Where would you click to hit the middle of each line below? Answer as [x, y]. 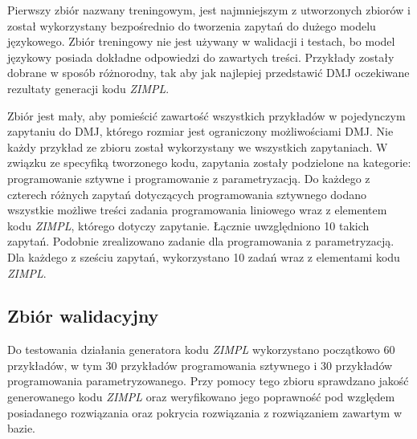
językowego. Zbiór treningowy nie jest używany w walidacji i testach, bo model [201, 41]
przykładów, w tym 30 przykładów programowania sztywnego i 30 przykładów [200, 365]
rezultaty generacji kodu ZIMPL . [88, 88]
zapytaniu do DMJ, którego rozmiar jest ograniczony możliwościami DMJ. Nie [200, 131]
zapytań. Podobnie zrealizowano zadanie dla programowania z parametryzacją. [201, 241]
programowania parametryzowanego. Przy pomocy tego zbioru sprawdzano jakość [208, 381]
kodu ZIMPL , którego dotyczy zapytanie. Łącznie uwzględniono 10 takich [188, 225]
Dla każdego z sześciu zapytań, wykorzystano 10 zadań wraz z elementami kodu [204, 256]
